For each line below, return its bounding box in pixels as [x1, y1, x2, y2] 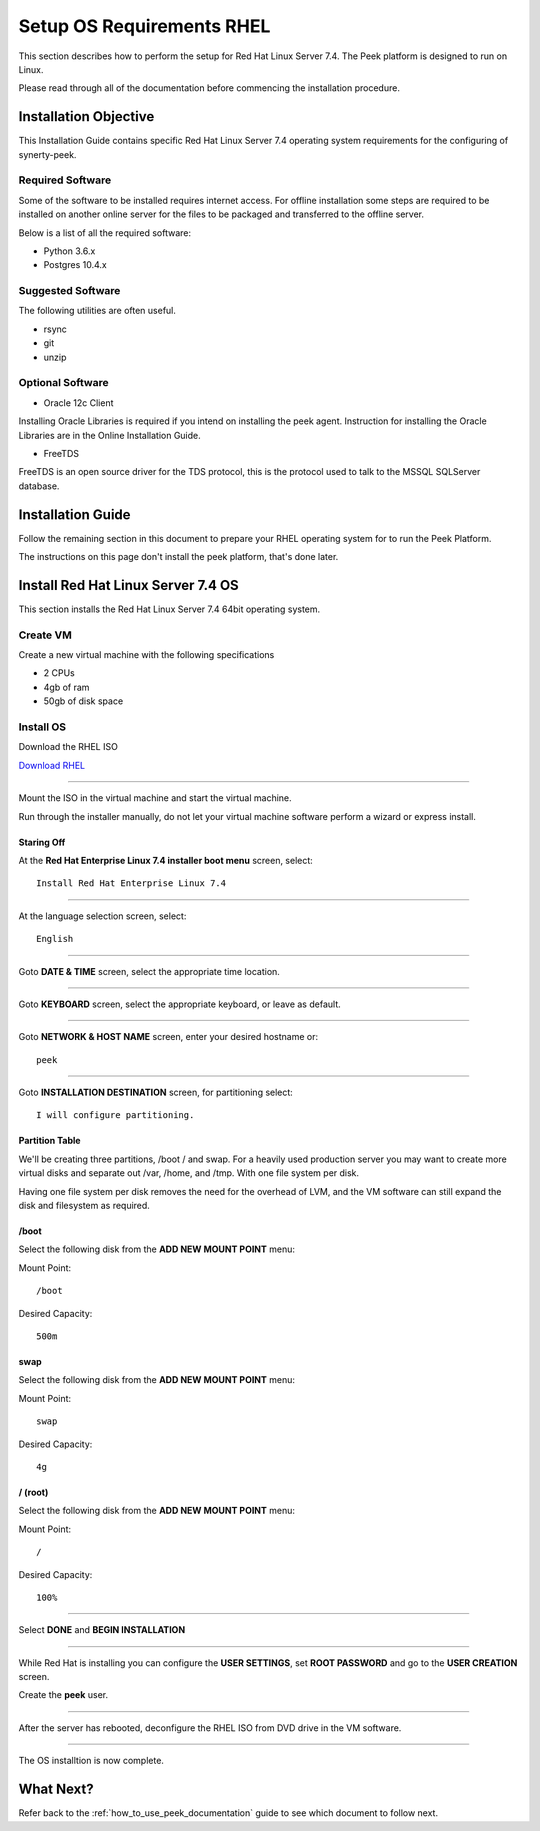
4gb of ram [43, 681, 90, 693]
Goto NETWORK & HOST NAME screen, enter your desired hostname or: [18, 1031, 319, 1043]
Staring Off [18, 836, 66, 848]
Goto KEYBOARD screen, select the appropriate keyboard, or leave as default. [18, 998, 341, 1010]
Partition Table [18, 1135, 81, 1147]
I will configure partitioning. [36, 1110, 195, 1121]
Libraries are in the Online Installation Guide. [18, 429, 202, 441]
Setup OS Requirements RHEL [18, 15, 271, 37]
